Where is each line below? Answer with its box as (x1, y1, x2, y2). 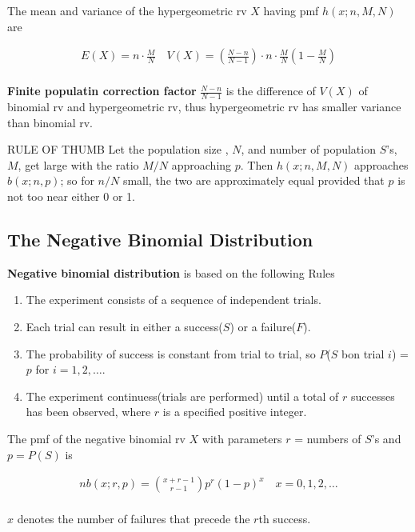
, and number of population (241, 141, 376, 158)
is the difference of (225, 82, 316, 99)
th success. (258, 510, 311, 527)
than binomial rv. (7, 114, 94, 130)
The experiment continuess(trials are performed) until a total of (26, 387, 339, 404)
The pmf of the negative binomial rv (7, 430, 186, 446)
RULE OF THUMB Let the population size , (7, 141, 229, 158)
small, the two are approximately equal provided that (122, 172, 385, 189)
